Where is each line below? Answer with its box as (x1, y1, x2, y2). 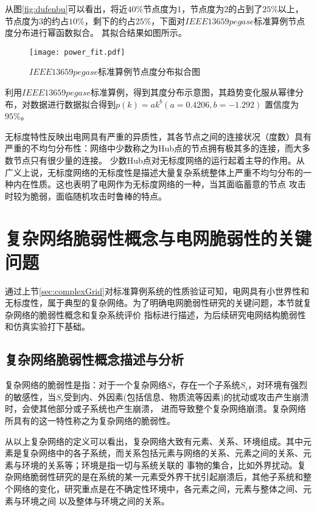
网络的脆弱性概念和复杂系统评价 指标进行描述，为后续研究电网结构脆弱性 (13, 308, 306, 321)
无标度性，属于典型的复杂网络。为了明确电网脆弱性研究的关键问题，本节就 (5, 296, 303, 309)
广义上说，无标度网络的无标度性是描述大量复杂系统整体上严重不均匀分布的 (5, 165, 303, 178)
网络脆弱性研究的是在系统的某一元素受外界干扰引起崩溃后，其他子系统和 (13, 470, 303, 483)
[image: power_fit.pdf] (29, 47, 125, 57)
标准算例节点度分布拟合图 (97, 65, 200, 78)
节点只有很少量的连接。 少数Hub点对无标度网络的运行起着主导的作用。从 (13, 154, 305, 166)
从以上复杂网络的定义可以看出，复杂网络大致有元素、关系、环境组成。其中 (5, 434, 303, 447)
